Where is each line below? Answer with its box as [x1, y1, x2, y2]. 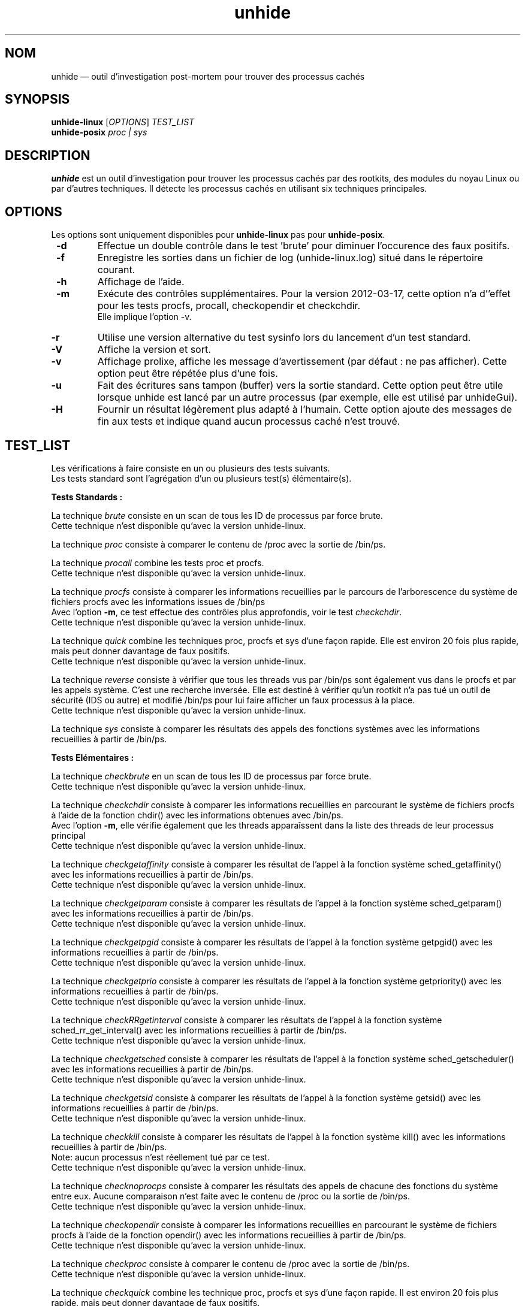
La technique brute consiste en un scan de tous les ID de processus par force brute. [51, 510, 383, 521]
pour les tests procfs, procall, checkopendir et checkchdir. [97, 300, 361, 312]
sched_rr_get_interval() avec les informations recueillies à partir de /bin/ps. [51, 1024, 347, 1035]
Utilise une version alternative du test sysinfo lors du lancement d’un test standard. [97, 331, 471, 344]
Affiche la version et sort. [97, 343, 211, 356]
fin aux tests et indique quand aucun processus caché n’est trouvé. [97, 415, 400, 428]
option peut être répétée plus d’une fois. [97, 367, 278, 380]
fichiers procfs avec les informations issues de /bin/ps [51, 596, 265, 607]
